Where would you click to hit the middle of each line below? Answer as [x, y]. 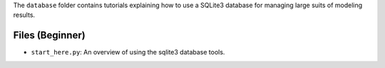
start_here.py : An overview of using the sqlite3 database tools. [128, 52]
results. [24, 15]
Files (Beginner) [49, 35]
